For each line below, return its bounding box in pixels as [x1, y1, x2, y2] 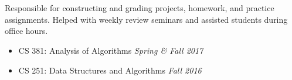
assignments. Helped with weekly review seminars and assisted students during [5, 13, 288, 25]
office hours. [5, 25, 48, 37]
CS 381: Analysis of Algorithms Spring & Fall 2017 [18, 44, 203, 56]
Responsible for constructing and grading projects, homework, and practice [5, 2, 274, 14]
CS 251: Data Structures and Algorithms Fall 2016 [18, 64, 202, 76]
